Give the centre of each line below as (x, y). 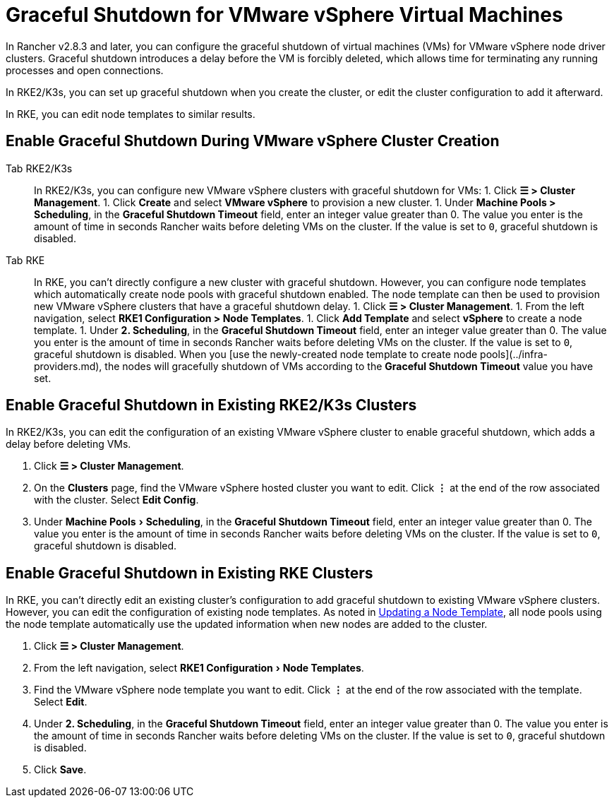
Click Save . (60, 770)
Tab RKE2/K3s (39, 168)
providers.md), (68, 366)
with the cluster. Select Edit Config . (116, 500)
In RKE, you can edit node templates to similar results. (131, 114)
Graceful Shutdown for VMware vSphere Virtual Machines (284, 15)
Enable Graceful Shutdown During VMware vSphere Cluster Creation (253, 141)
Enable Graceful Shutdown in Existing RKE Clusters (189, 573)
